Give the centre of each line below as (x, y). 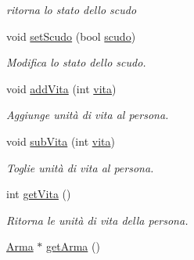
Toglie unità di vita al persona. (80, 167)
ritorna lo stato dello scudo (72, 9)
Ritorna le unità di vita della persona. (97, 220)
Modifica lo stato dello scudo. (76, 62)
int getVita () (39, 194)
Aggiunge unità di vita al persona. (88, 115)
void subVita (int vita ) (61, 141)
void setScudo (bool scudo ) (71, 36)
